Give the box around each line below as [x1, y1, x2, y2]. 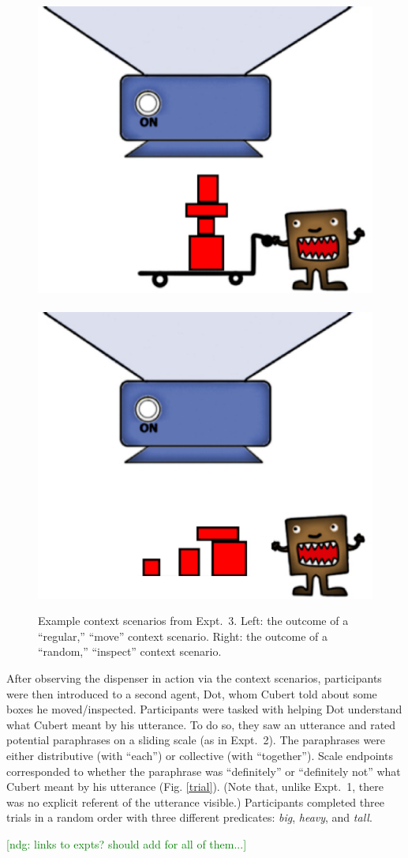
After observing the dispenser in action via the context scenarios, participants [6, 670, 382, 686]
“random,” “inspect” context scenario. [38, 643, 222, 660]
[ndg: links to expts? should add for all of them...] [6, 835, 247, 852]
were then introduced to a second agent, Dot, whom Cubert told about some [6, 685, 377, 702]
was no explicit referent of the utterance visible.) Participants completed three [6, 793, 384, 810]
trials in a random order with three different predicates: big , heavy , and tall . [6, 809, 372, 826]
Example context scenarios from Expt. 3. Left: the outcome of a [38, 612, 349, 629]
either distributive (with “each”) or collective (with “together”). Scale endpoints [6, 747, 393, 763]
